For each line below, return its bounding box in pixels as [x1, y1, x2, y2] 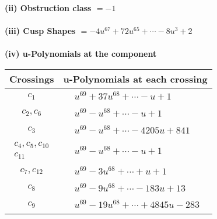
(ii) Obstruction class [5, 2, 92, 13]
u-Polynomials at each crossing [63, 71, 208, 85]
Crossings [9, 71, 54, 85]
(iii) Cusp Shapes [5, 25, 76, 37]
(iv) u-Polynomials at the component [5, 47, 157, 60]
